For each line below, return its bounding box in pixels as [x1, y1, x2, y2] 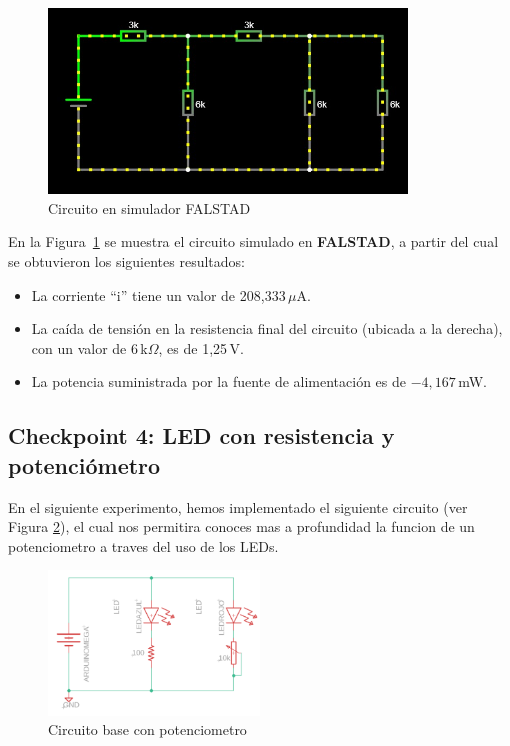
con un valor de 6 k [31, 337, 148, 358]
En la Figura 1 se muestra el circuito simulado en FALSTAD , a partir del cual [8, 231, 499, 252]
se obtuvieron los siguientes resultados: [8, 250, 245, 271]
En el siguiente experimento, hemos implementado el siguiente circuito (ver [8, 496, 468, 517]
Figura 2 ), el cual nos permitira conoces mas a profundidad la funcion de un [8, 516, 475, 537]
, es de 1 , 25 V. [158, 337, 244, 358]
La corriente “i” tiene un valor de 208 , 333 [31, 284, 286, 305]
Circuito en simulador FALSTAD [48, 197, 251, 218]
